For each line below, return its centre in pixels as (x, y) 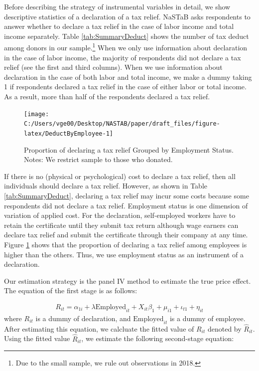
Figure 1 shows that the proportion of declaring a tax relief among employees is (126, 244)
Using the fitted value (37, 338)
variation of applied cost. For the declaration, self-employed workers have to (120, 215)
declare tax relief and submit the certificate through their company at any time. (126, 235)
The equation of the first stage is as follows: (71, 290)
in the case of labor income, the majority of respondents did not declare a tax (123, 57)
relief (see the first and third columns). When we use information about (113, 67)
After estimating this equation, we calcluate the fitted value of (99, 328)
